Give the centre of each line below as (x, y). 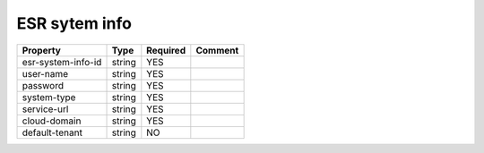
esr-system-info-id (62, 62)
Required (166, 50)
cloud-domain (52, 121)
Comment (217, 50)
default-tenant (52, 132)
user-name (45, 73)
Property (42, 50)
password (43, 85)
